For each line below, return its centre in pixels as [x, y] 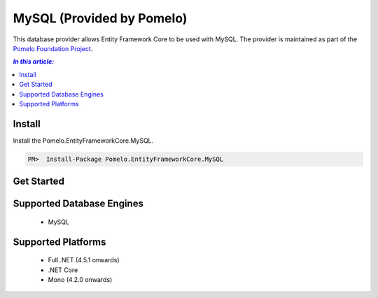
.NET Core [63, 270]
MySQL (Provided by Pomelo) [100, 18]
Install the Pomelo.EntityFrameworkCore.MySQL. [83, 141]
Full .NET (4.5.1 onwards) [84, 260]
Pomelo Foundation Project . [53, 48]
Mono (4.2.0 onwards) [80, 279]
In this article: [34, 62]
